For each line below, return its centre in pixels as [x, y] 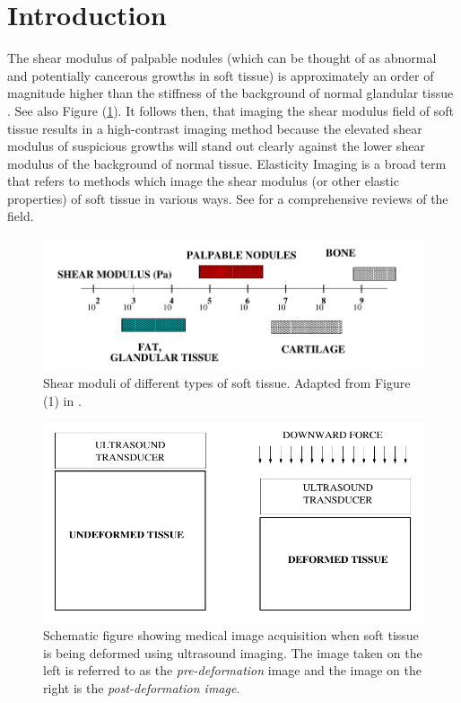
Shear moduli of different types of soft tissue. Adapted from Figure [227, 383]
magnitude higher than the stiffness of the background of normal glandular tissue [230, 93]
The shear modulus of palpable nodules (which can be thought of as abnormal [222, 58]
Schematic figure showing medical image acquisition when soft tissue [231, 635]
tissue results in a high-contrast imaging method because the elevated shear [215, 128]
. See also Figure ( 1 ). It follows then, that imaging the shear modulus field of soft [231, 110]
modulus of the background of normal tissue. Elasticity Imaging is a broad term [227, 163]
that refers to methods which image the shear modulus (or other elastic [203, 181]
